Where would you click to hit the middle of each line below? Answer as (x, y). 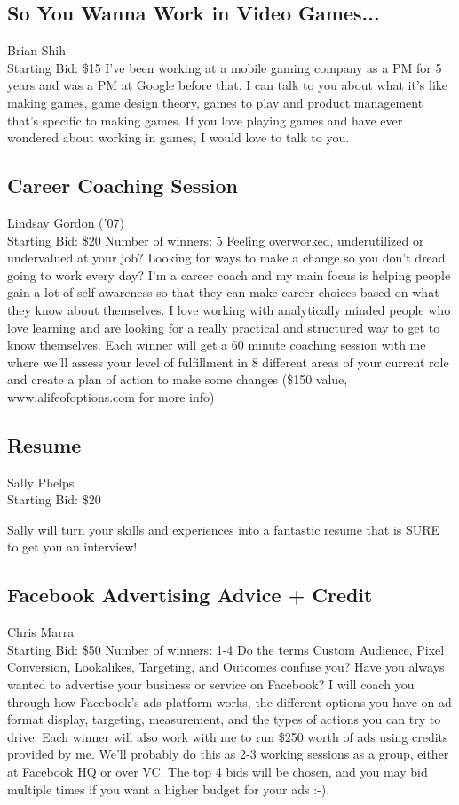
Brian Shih (36, 50)
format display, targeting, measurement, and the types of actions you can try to (224, 719)
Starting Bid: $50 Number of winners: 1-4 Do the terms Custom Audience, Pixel (226, 649)
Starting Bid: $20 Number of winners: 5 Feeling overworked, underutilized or (216, 240)
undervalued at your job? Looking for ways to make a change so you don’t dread (226, 258)
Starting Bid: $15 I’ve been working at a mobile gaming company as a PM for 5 (225, 67)
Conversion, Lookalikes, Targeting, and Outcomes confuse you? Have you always (226, 667)
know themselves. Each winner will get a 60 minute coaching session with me (217, 345)
